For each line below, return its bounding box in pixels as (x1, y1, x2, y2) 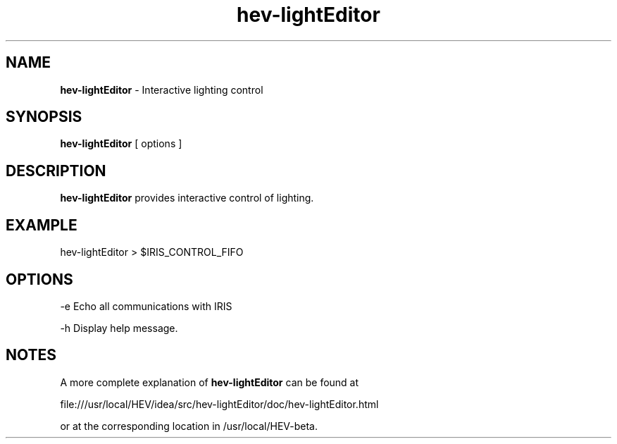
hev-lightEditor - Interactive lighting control (60, 83, 263, 96)
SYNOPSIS (6, 108, 82, 126)
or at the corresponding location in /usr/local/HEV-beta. (60, 419, 318, 432)
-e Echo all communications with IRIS (60, 300, 232, 312)
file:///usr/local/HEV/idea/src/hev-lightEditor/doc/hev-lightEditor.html (60, 397, 379, 410)
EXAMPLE (6, 216, 77, 234)
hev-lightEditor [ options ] (60, 137, 182, 150)
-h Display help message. (60, 321, 178, 334)
